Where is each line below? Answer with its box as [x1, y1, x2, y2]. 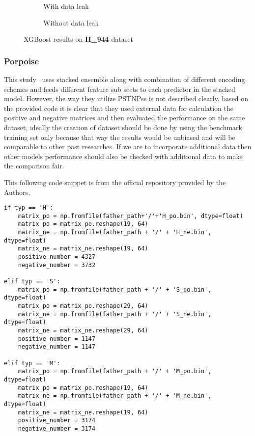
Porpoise [4, 54, 39, 67]
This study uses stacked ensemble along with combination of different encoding [4, 74, 245, 84]
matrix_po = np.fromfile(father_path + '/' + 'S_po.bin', [18, 286, 212, 293]
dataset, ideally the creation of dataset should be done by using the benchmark [4, 122, 242, 132]
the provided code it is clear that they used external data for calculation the [4, 103, 233, 113]
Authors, [4, 187, 30, 197]
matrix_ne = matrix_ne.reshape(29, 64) [18, 327, 148, 334]
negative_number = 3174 [18, 425, 96, 432]
